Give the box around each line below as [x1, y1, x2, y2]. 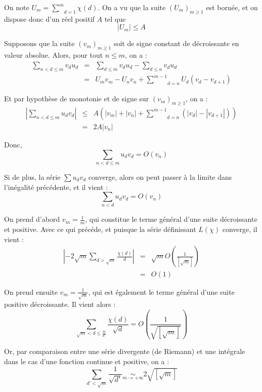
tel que [104, 13, 126, 24]
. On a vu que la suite [98, 2, 166, 12]
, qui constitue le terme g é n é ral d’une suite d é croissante [85, 214, 257, 224]
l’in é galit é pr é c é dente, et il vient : [4, 181, 108, 192]
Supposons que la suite [4, 38, 75, 49]
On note [4, 2, 29, 12]
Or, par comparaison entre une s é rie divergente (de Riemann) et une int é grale [4, 346, 245, 357]
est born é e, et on [206, 2, 258, 12]
